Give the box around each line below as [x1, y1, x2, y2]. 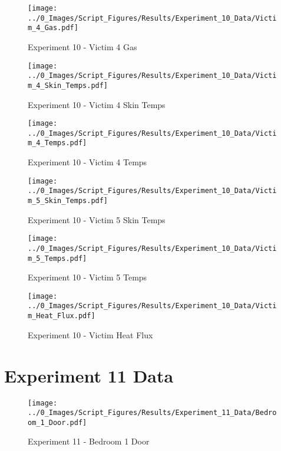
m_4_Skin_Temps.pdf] [28, 81, 108, 90]
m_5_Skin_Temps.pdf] [28, 197, 108, 205]
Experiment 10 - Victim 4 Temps [28, 156, 147, 168]
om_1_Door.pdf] [28, 418, 87, 427]
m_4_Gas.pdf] [28, 24, 78, 32]
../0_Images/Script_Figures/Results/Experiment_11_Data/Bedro [28, 408, 277, 417]
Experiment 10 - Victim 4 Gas [28, 40, 137, 53]
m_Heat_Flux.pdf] [28, 312, 95, 321]
